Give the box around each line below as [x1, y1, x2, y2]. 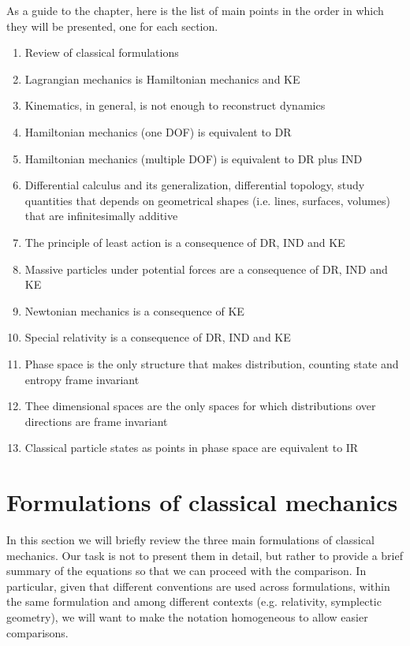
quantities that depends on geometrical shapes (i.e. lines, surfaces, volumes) [24, 192, 390, 208]
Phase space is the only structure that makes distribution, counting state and [24, 355, 399, 372]
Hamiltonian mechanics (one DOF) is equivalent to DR [24, 123, 292, 140]
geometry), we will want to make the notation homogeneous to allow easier [6, 608, 368, 625]
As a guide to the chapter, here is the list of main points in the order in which [6, 2, 384, 18]
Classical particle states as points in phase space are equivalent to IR [24, 439, 359, 456]
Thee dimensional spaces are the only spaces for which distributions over [24, 398, 376, 414]
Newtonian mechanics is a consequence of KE [24, 302, 244, 319]
